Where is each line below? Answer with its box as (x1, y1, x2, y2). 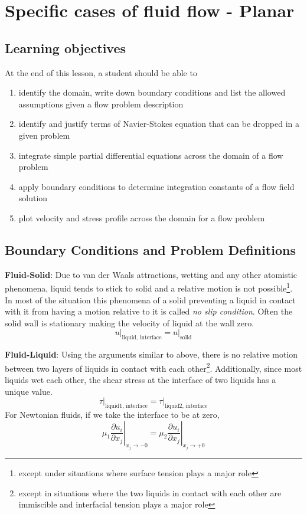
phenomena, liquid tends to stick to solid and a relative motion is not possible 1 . (5, 280, 293, 294)
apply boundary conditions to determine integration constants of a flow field (18, 180, 295, 192)
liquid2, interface (165, 402, 208, 409)
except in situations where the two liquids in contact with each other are (18, 486, 282, 499)
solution (18, 192, 48, 204)
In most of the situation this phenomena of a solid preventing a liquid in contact (5, 293, 296, 306)
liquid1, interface (105, 402, 148, 409)
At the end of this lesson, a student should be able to (5, 66, 197, 78)
